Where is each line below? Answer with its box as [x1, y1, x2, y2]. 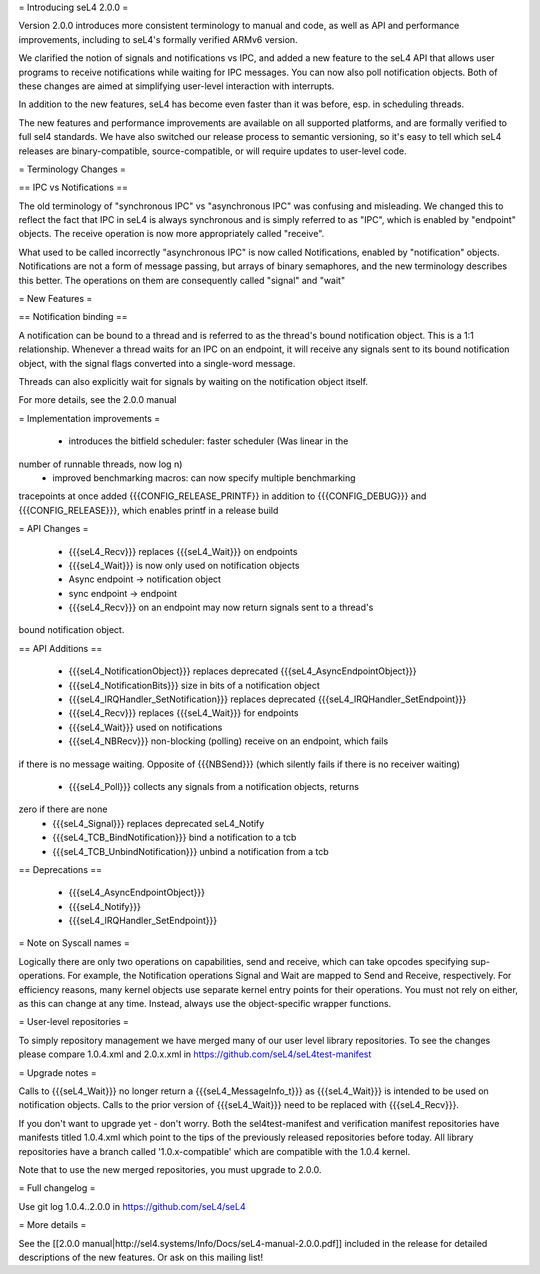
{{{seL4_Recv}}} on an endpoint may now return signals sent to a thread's [68, 601, 374, 614]
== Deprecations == [18, 863, 102, 875]
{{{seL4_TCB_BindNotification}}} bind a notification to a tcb [52, 831, 297, 844]
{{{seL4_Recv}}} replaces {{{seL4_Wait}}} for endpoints [68, 707, 299, 719]
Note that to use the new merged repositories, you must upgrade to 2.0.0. [18, 1163, 322, 1175]
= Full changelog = [18, 1182, 96, 1194]
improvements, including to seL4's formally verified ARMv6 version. [18, 33, 299, 45]
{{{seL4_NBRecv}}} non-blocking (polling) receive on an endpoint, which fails [68, 735, 389, 747]
